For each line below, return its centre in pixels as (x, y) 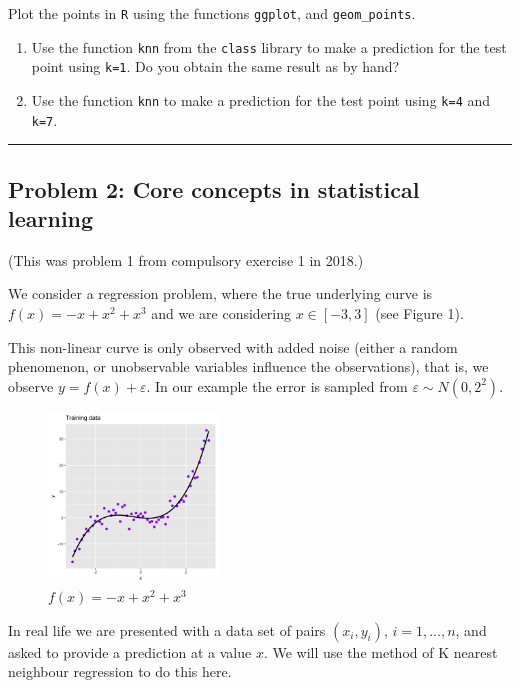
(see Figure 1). (419, 313)
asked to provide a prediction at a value (130, 651)
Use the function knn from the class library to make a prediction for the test (269, 46)
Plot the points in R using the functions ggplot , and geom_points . (212, 13)
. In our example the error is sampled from (277, 385)
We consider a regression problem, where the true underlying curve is (220, 293)
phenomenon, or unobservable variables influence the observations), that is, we (248, 366)
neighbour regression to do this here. (120, 671)
